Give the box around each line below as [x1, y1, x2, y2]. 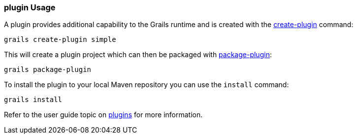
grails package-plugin [4, 66, 92, 74]
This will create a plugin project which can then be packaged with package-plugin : [4, 50, 272, 59]
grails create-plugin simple [4, 35, 116, 44]
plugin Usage [4, 2, 56, 12]
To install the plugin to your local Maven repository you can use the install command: [4, 80, 289, 89]
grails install [4, 96, 63, 104]
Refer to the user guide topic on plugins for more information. [4, 110, 203, 119]
